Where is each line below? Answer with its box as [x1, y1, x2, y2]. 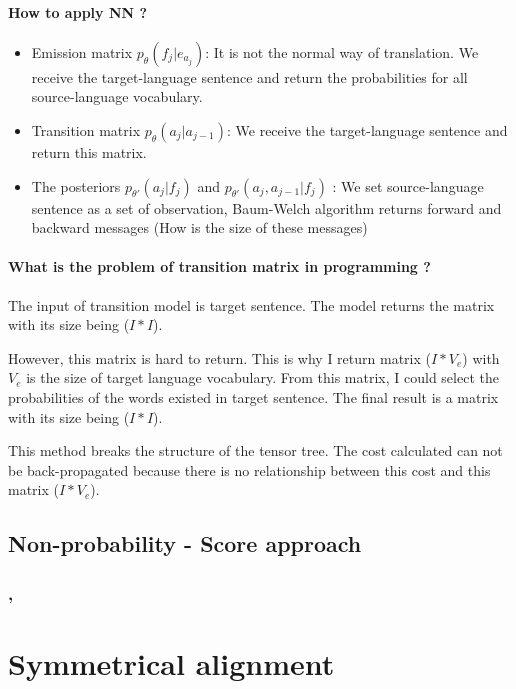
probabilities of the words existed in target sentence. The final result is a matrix [8, 386, 499, 407]
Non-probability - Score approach [8, 528, 362, 559]
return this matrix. [31, 141, 147, 162]
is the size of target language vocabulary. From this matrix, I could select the [26, 367, 499, 388]
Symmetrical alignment [8, 642, 335, 683]
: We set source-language [332, 175, 484, 196]
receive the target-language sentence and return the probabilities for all [31, 66, 468, 87]
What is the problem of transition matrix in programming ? [8, 256, 431, 277]
